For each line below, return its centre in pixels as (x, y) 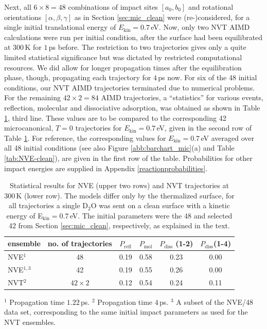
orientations (23, 17)
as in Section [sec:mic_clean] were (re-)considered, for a (162, 17)
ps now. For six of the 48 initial (208, 77)
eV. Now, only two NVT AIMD (200, 27)
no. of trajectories (80, 243)
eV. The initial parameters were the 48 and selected (151, 215)
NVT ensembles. (30, 322)
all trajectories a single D (49, 205)
